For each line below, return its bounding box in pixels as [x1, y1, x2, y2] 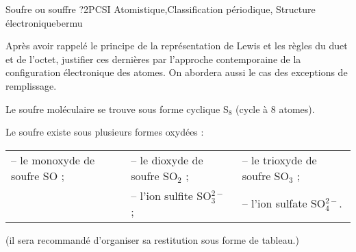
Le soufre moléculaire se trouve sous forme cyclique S [5, 101, 229, 116]
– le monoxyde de [11, 151, 95, 168]
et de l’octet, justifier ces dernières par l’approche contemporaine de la [5, 51, 301, 66]
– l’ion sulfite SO [131, 187, 212, 203]
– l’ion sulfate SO [242, 195, 326, 212]
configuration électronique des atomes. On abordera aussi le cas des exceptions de [5, 65, 348, 79]
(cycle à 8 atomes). [236, 101, 315, 116]
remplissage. [5, 78, 57, 92]
